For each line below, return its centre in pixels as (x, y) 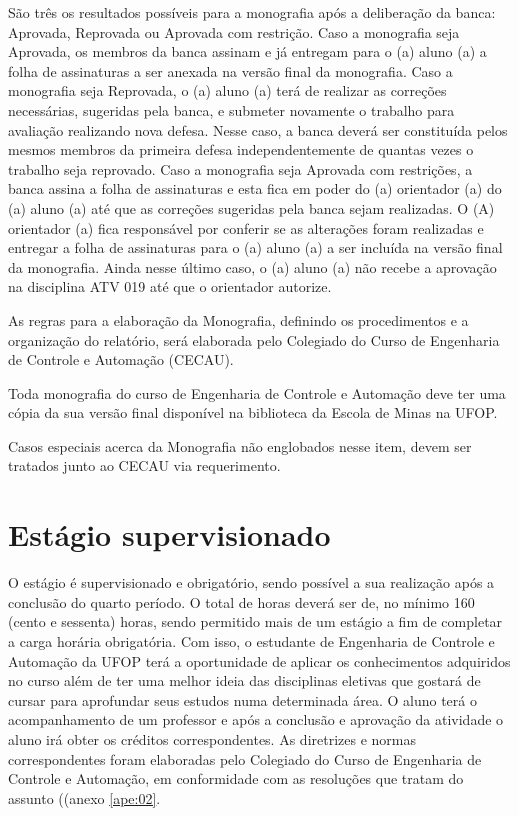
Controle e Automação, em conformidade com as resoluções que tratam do (236, 778)
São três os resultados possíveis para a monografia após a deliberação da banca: (252, 12)
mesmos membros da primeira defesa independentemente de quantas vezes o (241, 149)
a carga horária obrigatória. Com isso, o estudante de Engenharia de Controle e (251, 640)
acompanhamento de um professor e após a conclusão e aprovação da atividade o (256, 719)
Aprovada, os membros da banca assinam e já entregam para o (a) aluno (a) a (247, 51)
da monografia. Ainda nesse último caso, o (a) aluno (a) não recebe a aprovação (252, 266)
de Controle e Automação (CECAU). (121, 359)
